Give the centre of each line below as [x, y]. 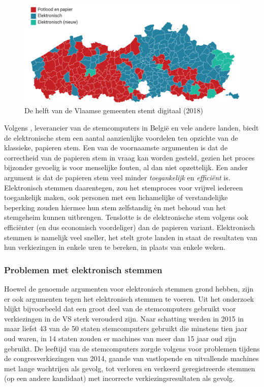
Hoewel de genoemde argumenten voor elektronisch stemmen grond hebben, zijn [129, 288]
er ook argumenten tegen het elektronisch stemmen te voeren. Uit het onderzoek [129, 298]
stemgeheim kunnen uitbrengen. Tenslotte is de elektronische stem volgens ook [126, 217]
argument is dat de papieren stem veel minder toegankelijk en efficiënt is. [117, 177]
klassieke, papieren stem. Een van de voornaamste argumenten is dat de [116, 148]
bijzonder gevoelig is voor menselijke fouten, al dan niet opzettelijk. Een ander [126, 167]
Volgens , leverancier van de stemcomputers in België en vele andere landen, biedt [131, 128]
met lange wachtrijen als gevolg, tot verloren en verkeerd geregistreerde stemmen [130, 368]
